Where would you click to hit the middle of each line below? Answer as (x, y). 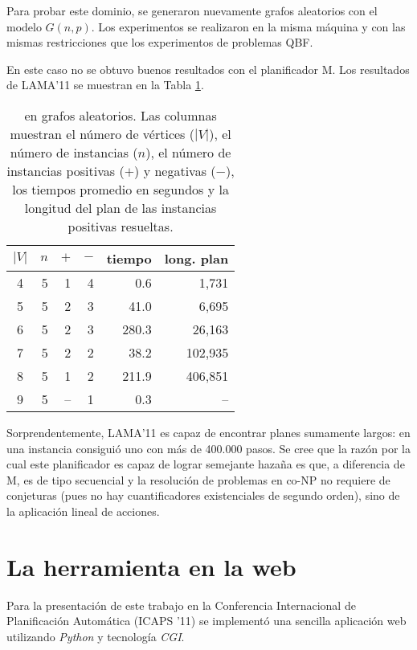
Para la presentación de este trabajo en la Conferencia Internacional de (181, 605)
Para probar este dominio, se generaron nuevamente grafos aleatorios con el (192, 10)
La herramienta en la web (151, 566)
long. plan (196, 258)
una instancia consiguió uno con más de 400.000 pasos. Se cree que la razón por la (208, 448)
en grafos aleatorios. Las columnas (121, 115)
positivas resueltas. (121, 226)
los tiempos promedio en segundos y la (121, 189)
